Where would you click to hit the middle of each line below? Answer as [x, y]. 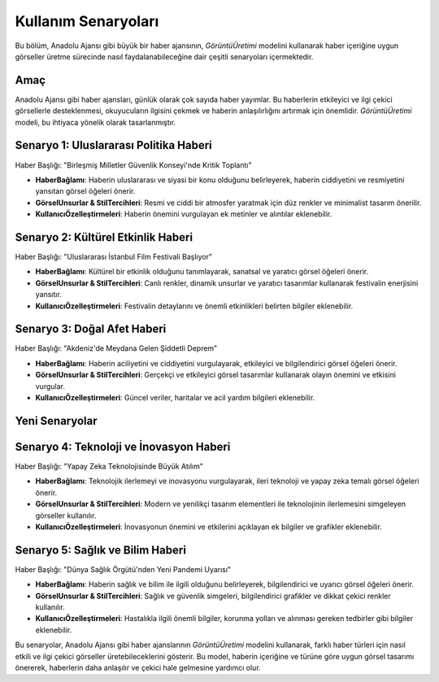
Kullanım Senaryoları [87, 21]
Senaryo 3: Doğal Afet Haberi [91, 329]
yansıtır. [49, 295]
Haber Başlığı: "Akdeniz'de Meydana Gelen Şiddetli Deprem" [116, 348]
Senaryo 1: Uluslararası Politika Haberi [114, 145]
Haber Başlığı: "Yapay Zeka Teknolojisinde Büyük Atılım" [109, 466]
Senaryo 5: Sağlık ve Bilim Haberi [101, 550]
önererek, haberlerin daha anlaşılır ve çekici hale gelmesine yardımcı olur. [138, 667]
